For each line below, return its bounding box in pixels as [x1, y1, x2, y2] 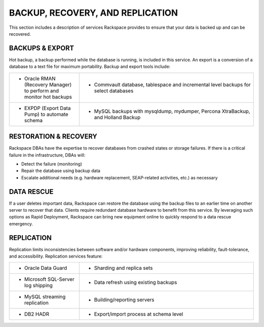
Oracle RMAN [24, 75, 56, 82]
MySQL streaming [24, 293, 66, 300]
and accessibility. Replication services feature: [9, 253, 103, 259]
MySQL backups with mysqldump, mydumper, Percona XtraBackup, [94, 108, 250, 114]
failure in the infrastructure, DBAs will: [9, 152, 86, 158]
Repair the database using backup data [21, 168, 100, 174]
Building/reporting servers [94, 296, 154, 303]
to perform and [24, 87, 59, 94]
